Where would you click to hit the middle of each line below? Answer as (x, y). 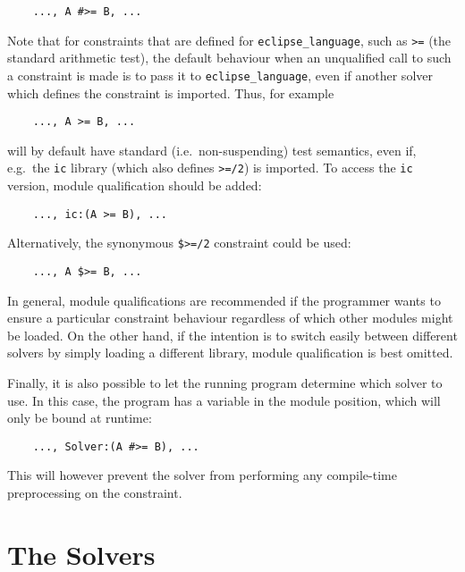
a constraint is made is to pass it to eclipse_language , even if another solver (220, 75)
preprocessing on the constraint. (95, 493)
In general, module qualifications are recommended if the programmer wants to (224, 300)
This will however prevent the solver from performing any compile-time (202, 475)
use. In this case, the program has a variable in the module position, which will (224, 400)
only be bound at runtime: (80, 418)
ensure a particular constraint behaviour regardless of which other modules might (230, 318)
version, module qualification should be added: (135, 185)
